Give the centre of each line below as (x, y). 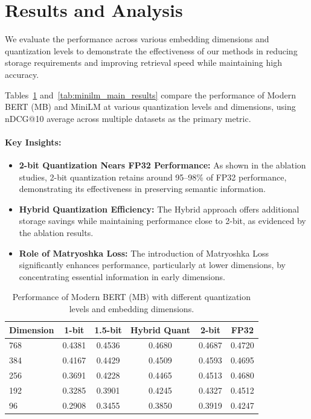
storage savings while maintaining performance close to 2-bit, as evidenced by (162, 221)
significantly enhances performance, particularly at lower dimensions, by (152, 265)
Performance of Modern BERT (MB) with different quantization (132, 297)
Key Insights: (33, 142)
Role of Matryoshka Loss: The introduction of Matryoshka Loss (144, 253)
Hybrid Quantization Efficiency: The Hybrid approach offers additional (159, 209)
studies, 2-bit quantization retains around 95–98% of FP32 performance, (153, 177)
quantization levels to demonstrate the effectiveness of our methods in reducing (151, 50)
